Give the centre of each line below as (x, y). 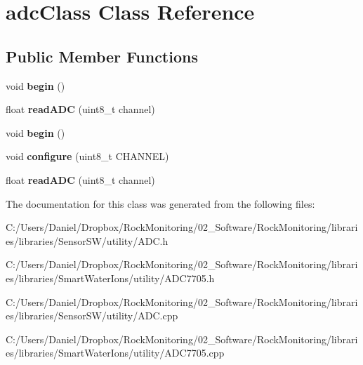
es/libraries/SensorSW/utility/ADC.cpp (92, 316)
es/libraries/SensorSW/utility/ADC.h (87, 240)
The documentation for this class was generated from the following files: (160, 203)
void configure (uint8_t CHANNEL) (87, 156)
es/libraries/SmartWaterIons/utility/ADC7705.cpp (115, 353)
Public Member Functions (102, 56)
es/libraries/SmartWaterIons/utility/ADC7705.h (110, 278)
